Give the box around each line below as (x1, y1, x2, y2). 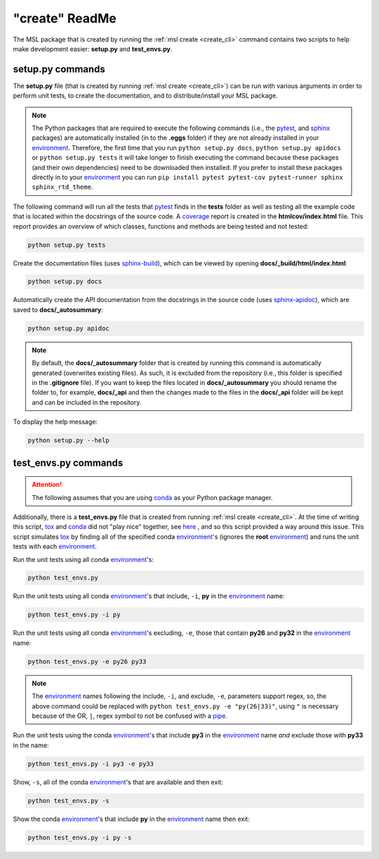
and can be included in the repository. (32, 398, 142, 407)
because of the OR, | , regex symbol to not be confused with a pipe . (32, 712, 228, 720)
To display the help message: (13, 418, 98, 426)
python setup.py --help (27, 436, 110, 445)
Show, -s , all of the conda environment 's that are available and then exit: (13, 778, 224, 786)
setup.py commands (13, 63, 105, 75)
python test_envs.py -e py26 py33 (27, 657, 147, 665)
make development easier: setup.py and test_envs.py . (13, 44, 173, 53)
